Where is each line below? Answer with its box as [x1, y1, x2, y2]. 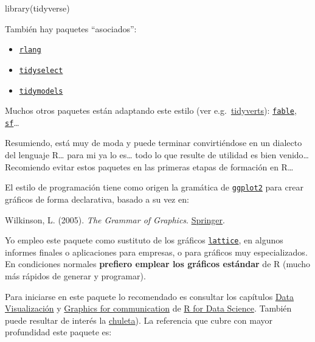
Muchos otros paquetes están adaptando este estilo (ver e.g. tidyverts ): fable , [5, 104, 297, 117]
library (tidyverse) [5, 2, 70, 14]
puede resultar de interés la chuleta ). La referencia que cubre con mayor [5, 313, 273, 326]
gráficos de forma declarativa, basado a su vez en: [5, 192, 189, 205]
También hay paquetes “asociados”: [5, 22, 137, 35]
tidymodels [19, 86, 63, 96]
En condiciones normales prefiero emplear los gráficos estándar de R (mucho [5, 257, 311, 270]
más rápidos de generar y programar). [5, 269, 146, 282]
